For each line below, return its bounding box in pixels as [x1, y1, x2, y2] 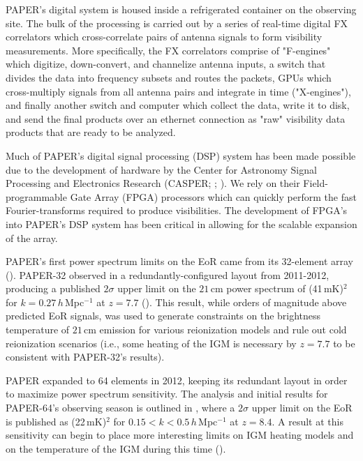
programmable [6, 189, 67, 204]
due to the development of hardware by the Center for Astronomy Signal [6, 162, 317, 176]
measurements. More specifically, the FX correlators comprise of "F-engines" [6, 43, 331, 57]
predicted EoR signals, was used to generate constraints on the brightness [6, 308, 321, 323]
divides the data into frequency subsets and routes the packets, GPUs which [6, 70, 332, 84]
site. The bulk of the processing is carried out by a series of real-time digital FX [6, 15, 348, 30]
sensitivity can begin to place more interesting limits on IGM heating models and [6, 428, 354, 442]
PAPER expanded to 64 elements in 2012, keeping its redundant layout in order [6, 372, 348, 387]
